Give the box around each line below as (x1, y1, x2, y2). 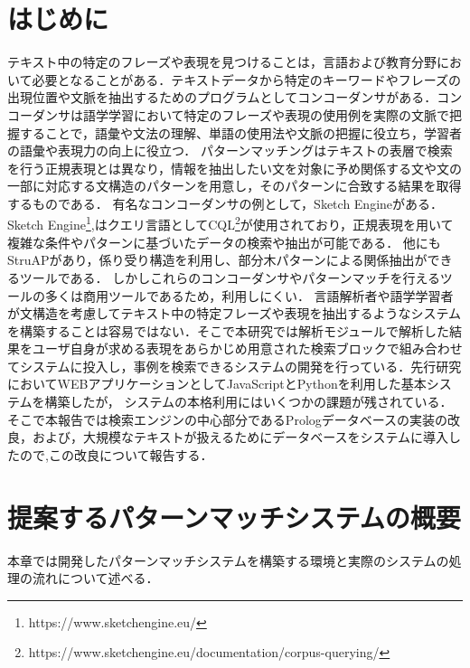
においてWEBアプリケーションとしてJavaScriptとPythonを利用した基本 (7, 374, 427, 393)
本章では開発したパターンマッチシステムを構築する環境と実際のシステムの (7, 550, 449, 569)
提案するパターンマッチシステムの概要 (7, 498, 461, 535)
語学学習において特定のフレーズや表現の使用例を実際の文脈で (82, 105, 449, 124)
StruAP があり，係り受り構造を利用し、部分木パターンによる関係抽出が (7, 250, 428, 269)
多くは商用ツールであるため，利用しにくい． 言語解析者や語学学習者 (44, 286, 454, 305)
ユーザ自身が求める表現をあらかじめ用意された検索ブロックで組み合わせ (32, 339, 463, 358)
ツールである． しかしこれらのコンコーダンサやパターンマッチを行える (19, 268, 440, 287)
